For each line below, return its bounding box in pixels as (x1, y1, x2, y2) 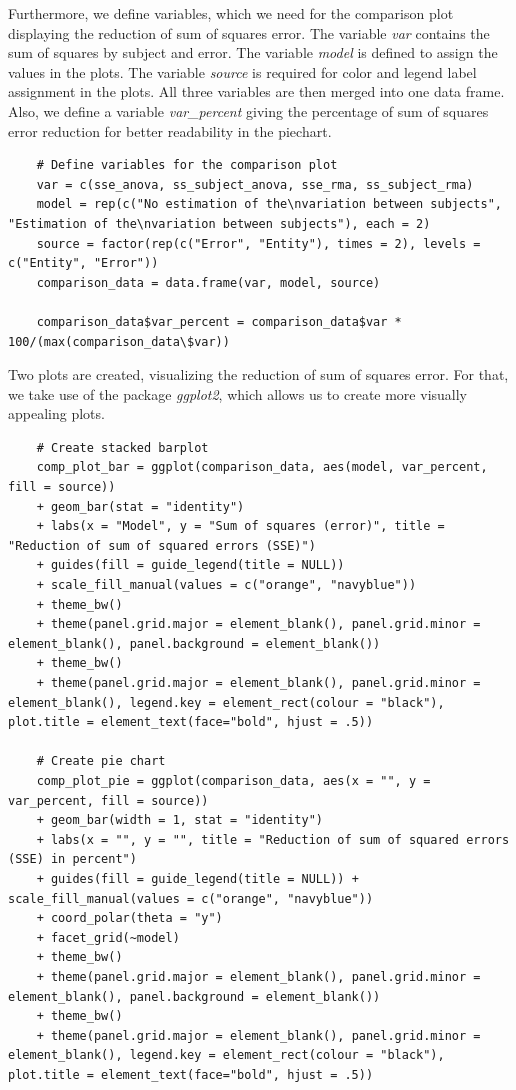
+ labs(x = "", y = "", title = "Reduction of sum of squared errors (36, 832, 510, 847)
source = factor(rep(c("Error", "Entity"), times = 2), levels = (36, 236, 481, 251)
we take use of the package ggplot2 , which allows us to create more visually (8, 383, 467, 404)
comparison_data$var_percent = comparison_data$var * (36, 314, 402, 329)
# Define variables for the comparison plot (36, 158, 338, 173)
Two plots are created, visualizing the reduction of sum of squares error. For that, (8, 364, 509, 385)
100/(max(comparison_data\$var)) (8, 334, 230, 349)
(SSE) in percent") (8, 852, 137, 867)
